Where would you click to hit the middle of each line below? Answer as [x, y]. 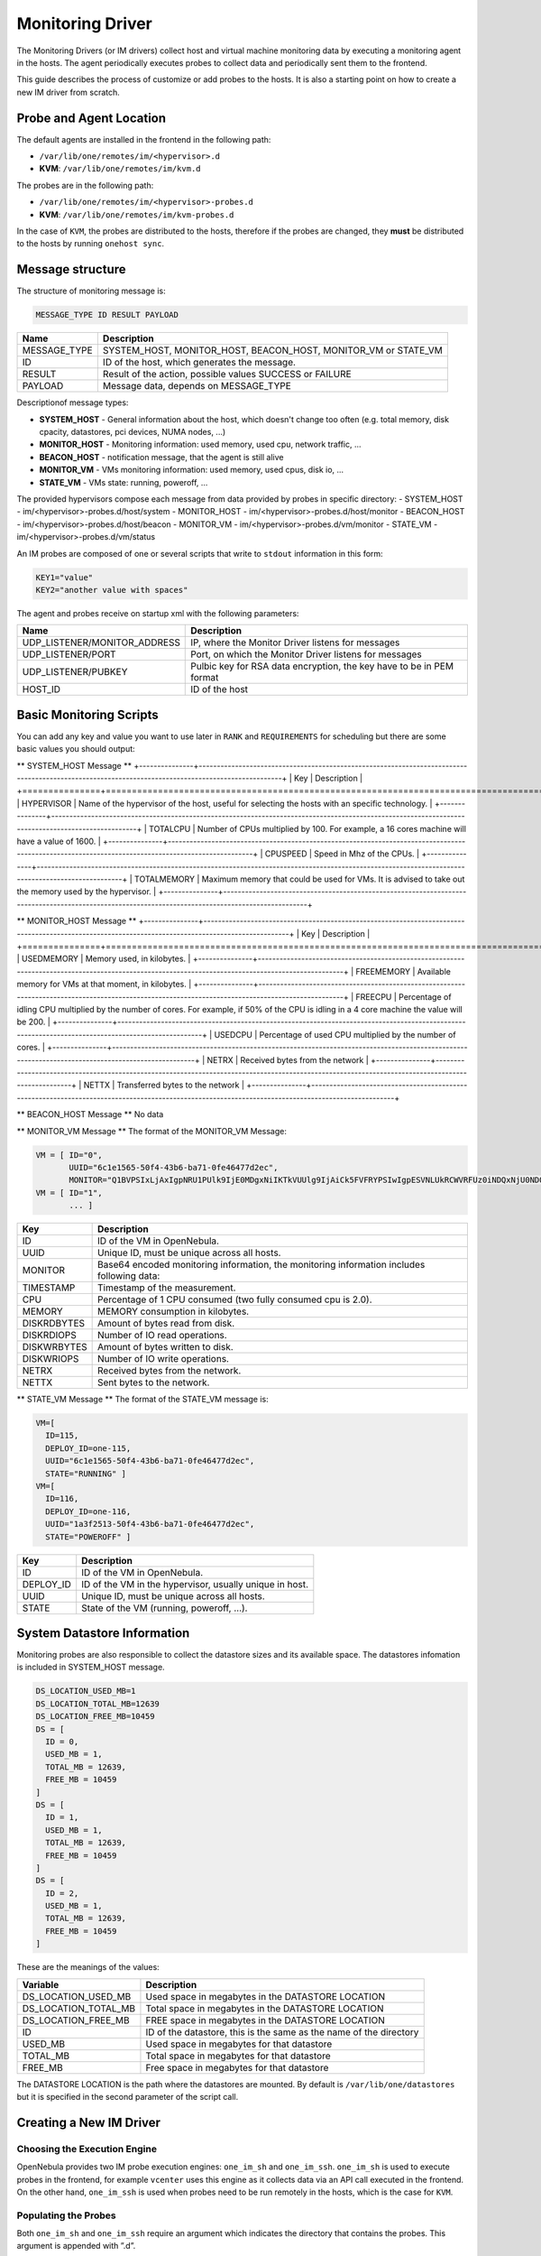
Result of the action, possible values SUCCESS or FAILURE [227, 374]
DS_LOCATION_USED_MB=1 [86, 1691]
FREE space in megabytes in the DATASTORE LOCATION [265, 2020]
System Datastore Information [103, 1633]
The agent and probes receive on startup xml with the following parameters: [158, 613]
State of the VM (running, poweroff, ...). [165, 1608]
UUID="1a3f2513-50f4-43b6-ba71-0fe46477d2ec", [150, 1524]
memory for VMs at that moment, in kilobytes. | [104, 985]
